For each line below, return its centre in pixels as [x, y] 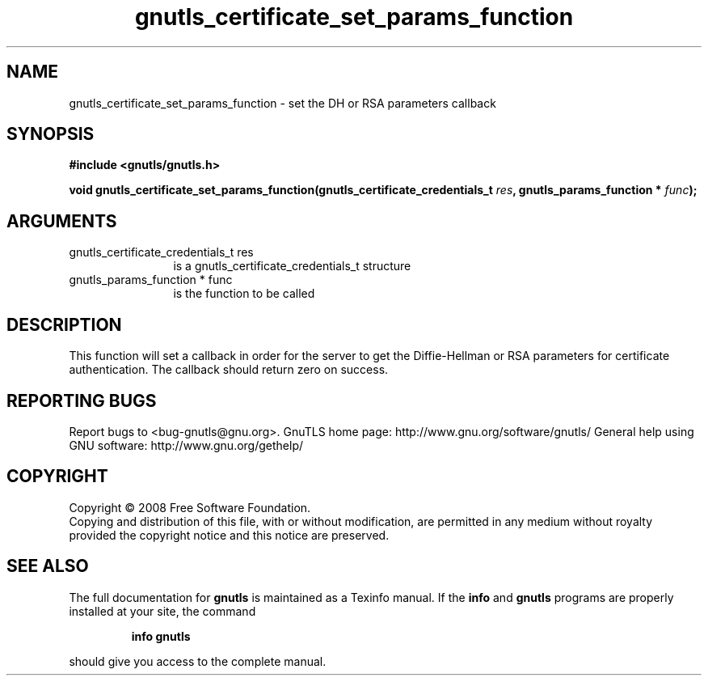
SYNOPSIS [51, 134]
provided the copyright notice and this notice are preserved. [229, 535]
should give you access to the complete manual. [198, 661]
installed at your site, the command [162, 611]
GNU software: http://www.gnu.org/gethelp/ [186, 445]
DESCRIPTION [64, 324]
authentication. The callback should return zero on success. [229, 370]
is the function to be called [244, 294]
